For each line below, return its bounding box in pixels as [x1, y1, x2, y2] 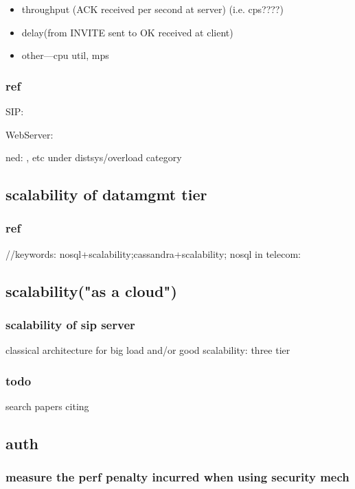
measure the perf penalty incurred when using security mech [5, 468, 350, 486]
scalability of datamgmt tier [5, 184, 207, 205]
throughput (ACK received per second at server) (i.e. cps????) [21, 2, 284, 16]
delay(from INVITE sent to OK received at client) [21, 25, 233, 39]
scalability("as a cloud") [5, 280, 177, 301]
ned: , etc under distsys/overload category [5, 150, 182, 165]
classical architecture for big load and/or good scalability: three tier [5, 343, 290, 357]
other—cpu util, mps [21, 48, 109, 62]
